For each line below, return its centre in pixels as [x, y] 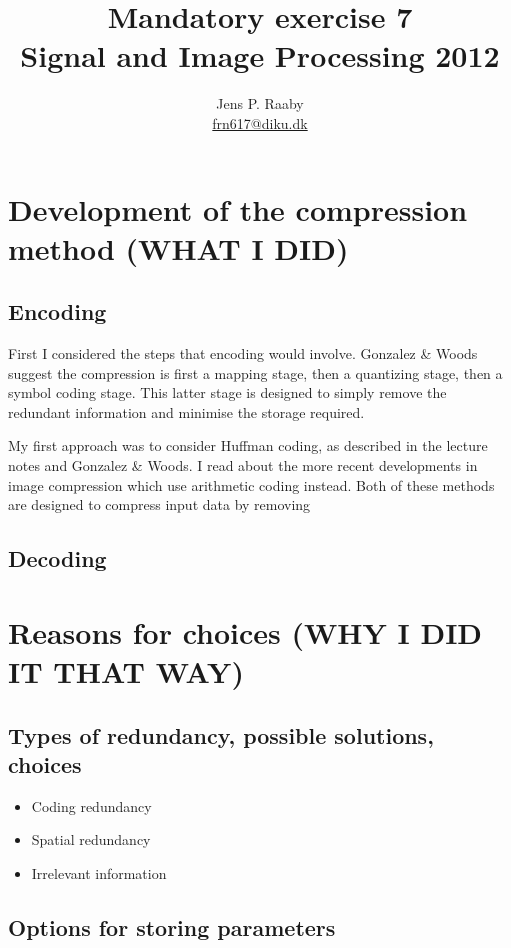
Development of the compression [238, 208]
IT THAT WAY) [126, 670]
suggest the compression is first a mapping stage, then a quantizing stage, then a [255, 372]
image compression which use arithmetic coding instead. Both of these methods [251, 484]
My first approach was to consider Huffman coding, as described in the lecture [248, 445]
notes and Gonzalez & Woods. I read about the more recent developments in [243, 465]
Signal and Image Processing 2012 [260, 55]
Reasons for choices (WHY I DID [245, 631]
